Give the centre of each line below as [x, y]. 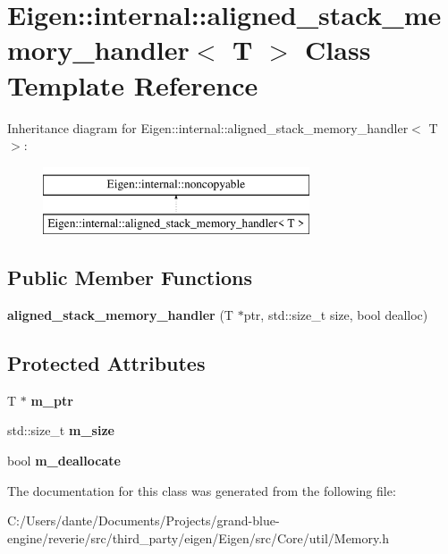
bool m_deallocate [64, 461]
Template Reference [133, 84]
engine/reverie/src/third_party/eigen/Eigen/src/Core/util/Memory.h [198, 537]
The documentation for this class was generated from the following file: [202, 490]
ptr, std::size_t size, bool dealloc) [336, 315]
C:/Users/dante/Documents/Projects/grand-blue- [144, 520]
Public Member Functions [130, 277]
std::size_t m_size [61, 430]
